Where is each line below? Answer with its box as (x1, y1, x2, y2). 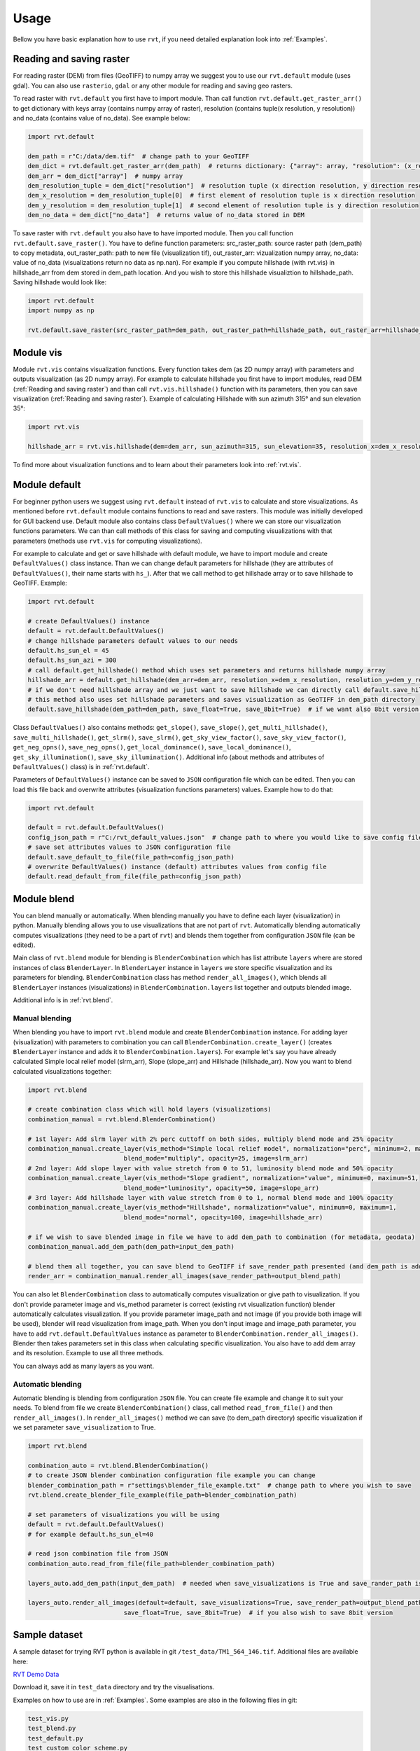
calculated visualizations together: (13, 1067, 112, 1075)
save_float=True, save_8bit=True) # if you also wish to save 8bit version (123, 1608, 393, 1617)
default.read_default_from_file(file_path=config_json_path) (27, 873, 242, 880)
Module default (13, 478, 81, 490)
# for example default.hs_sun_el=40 (27, 1530, 154, 1538)
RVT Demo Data (13, 1670, 59, 1679)
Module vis (13, 347, 62, 359)
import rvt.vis (27, 423, 80, 431)
